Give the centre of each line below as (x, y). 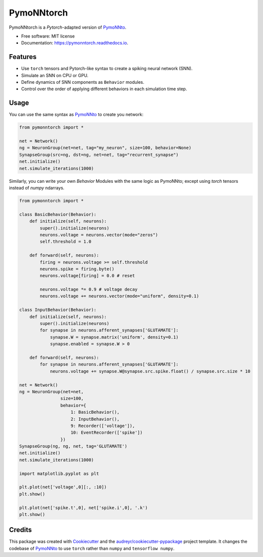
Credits (20, 530)
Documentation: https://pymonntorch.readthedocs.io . (75, 43)
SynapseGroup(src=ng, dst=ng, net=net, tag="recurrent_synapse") (99, 154)
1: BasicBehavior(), (95, 412)
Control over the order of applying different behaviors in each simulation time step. (104, 89)
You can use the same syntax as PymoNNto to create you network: (76, 115)
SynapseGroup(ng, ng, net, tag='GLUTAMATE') (73, 446)
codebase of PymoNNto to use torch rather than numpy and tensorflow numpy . (92, 548)
